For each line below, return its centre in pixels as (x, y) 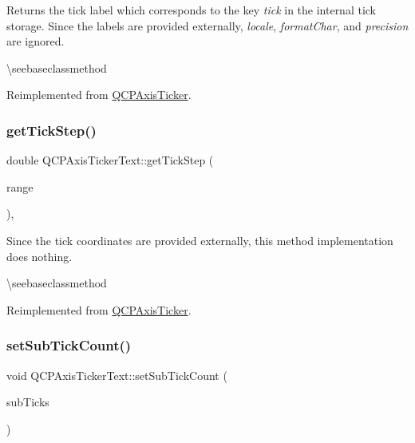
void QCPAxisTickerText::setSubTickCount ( (117, 375)
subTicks (28, 402)
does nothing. (40, 256)
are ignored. (36, 41)
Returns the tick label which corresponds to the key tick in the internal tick (192, 10)
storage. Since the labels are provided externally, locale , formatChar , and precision (207, 25)
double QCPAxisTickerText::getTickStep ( (110, 160)
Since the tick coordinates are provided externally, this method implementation (200, 240)
